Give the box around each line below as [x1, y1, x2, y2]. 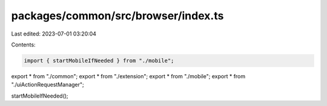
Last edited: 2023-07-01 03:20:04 [11, 30, 97, 37]
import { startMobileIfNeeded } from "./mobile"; [24, 57, 174, 64]
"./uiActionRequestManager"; [11, 81, 84, 89]
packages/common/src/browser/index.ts [11, 9, 224, 22]
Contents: [11, 41, 36, 48]
